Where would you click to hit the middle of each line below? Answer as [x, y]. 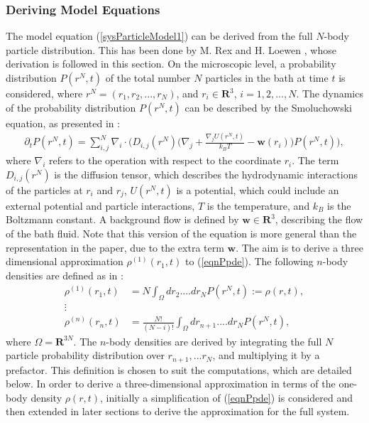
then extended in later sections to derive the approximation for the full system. [178, 411]
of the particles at [44, 189]
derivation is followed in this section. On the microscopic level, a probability [171, 64]
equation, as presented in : [63, 123]
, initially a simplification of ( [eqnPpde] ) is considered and [227, 397]
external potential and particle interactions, [100, 205]
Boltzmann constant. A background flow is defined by [122, 219]
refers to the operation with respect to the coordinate [165, 160]
